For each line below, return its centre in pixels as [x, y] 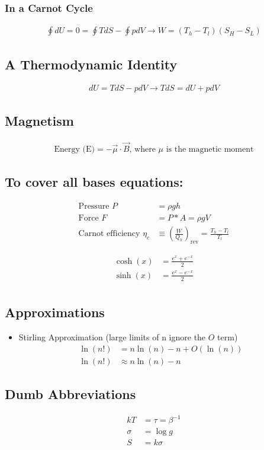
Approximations [55, 312]
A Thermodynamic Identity [91, 64]
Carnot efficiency [109, 234]
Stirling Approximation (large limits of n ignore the [112, 336]
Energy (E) [75, 149]
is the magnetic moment [210, 149]
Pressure [94, 207]
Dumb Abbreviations [70, 393]
